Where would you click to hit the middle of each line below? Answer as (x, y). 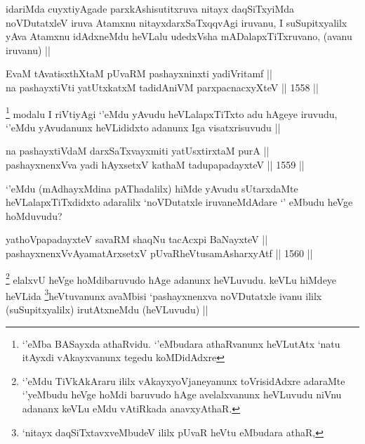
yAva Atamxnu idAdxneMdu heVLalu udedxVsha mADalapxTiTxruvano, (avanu (179, 36)
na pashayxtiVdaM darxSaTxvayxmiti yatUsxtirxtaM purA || (138, 151)
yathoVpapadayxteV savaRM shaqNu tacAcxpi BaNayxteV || (137, 239)
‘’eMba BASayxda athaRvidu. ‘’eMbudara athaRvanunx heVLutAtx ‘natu (181, 343)
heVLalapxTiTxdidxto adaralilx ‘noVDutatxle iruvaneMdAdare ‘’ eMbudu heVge (179, 202)
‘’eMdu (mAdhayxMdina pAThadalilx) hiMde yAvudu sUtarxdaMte (152, 188)
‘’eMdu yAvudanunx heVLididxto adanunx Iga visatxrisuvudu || (143, 127)
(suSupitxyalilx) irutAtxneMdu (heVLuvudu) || (107, 309)
